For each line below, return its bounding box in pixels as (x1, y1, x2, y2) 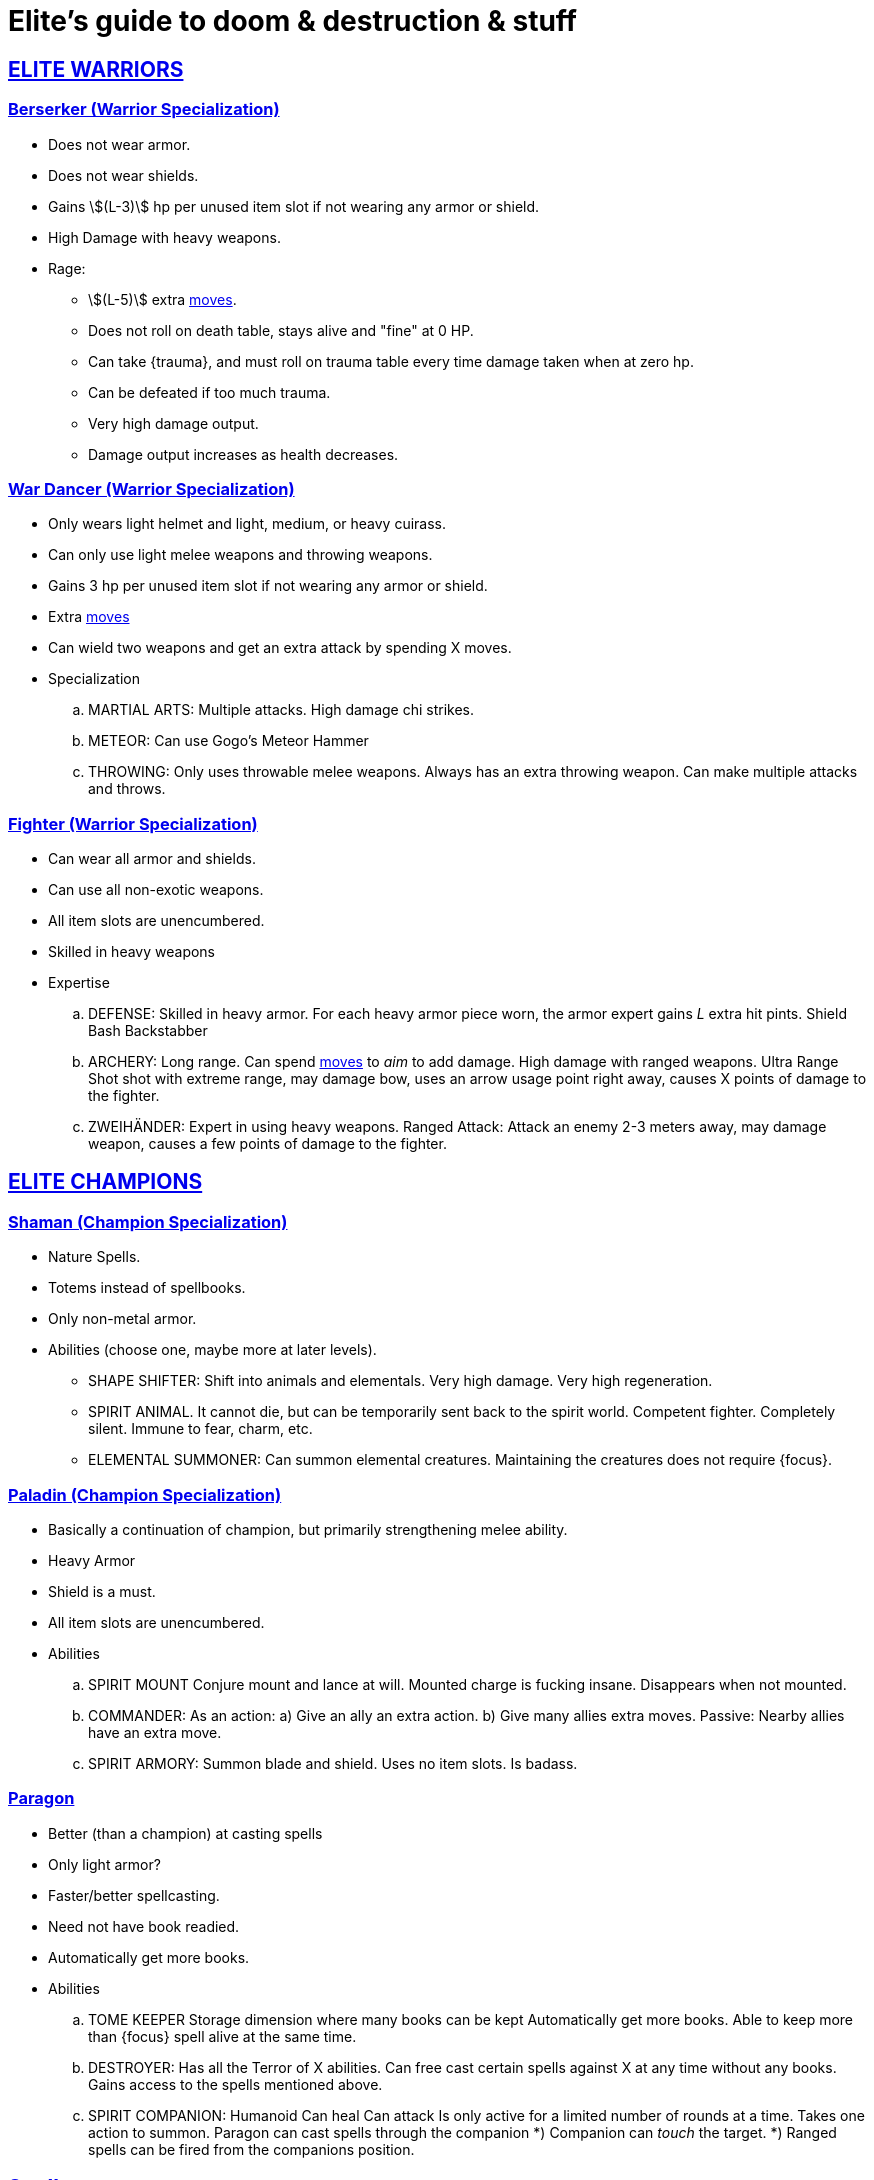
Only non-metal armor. (48, 1310, 197, 1328)
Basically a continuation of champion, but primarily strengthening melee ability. (48, 1521, 568, 1539)
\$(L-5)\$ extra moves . (88, 290, 237, 308)
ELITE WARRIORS (8, 56, 184, 82)
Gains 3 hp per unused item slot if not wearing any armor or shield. (48, 577, 488, 595)
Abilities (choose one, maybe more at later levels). (48, 1341, 377, 1359)
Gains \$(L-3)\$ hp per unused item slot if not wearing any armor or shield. (48, 197, 540, 215)
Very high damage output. (88, 414, 259, 432)
